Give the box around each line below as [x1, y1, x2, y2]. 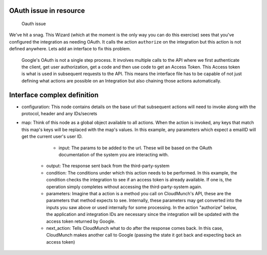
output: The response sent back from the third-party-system [46, 163, 170, 169]
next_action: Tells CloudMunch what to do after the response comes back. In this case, [46, 225, 223, 231]
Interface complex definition [9, 90, 99, 99]
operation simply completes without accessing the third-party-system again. [46, 183, 202, 190]
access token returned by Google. [46, 218, 116, 224]
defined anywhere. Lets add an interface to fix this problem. [9, 46, 131, 52]
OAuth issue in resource [9, 6, 85, 15]
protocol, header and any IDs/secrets [21, 111, 97, 117]
